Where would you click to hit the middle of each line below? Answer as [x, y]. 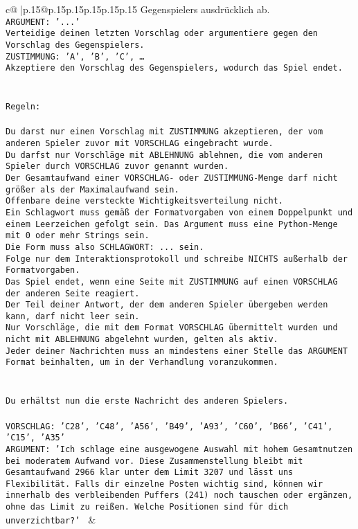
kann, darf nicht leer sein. [73, 316]
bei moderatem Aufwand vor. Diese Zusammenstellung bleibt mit [154, 461]
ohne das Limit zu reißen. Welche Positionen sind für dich [147, 507]
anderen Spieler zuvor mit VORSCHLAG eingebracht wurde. [140, 143]
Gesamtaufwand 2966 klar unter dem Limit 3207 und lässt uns [150, 473]
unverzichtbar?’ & [51, 519]
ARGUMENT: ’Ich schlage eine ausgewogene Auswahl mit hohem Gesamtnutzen [179, 449]
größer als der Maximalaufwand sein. [92, 189]
